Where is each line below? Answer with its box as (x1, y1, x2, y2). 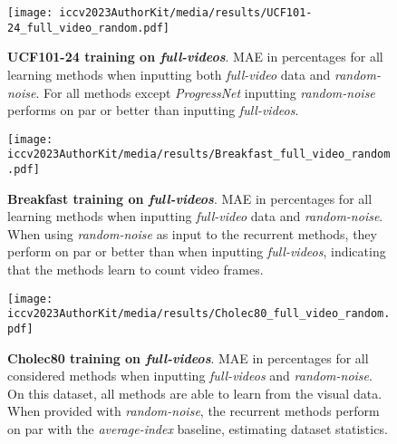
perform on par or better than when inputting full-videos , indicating (7, 242, 386, 261)
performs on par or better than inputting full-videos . (7, 101, 299, 120)
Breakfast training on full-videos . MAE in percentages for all (7, 188, 373, 208)
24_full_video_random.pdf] (7, 21, 169, 34)
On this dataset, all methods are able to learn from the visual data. (7, 383, 382, 402)
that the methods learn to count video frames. (7, 260, 264, 279)
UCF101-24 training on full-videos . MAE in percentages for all (7, 47, 383, 66)
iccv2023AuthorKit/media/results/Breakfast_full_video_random (7, 148, 391, 161)
